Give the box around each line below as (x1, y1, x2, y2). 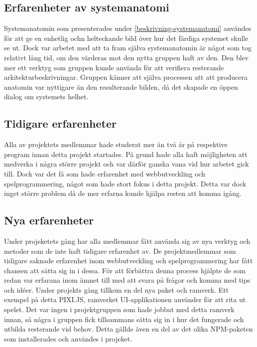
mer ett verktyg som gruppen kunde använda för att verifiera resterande (4, 62, 224, 72)
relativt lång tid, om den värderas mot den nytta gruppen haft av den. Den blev (4, 52, 249, 62)
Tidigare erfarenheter (4, 116, 117, 131)
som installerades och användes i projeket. (4, 333, 132, 344)
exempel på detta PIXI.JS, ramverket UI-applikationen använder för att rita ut (4, 294, 246, 305)
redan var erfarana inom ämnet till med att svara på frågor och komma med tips (4, 275, 251, 285)
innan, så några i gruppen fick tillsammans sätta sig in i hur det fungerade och (4, 314, 244, 324)
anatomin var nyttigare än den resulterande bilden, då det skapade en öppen (4, 81, 238, 92)
